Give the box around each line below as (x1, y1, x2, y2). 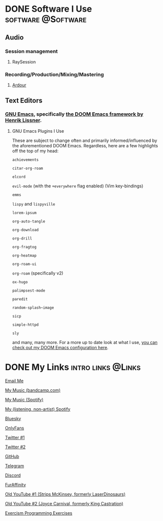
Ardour (12, 82, 27, 88)
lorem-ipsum (12, 210, 37, 215)
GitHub (5, 453, 20, 459)
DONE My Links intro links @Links (5, 362, 141, 373)
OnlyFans (5, 425, 24, 431)
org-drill (12, 236, 33, 241)
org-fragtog (12, 244, 37, 249)
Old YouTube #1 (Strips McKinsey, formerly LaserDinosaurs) (5, 491, 126, 497)
